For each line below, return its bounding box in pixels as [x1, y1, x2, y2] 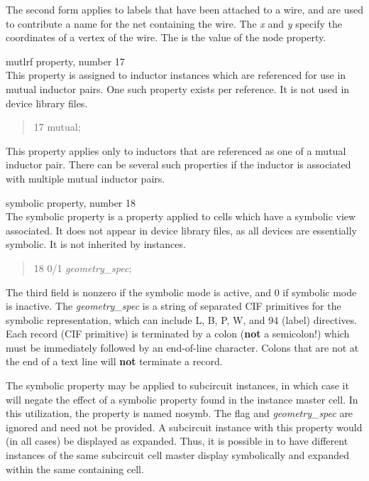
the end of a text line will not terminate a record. [6, 354, 223, 369]
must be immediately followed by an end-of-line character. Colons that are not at [6, 340, 359, 355]
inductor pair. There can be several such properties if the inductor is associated [6, 157, 351, 172]
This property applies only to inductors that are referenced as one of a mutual [6, 143, 346, 158]
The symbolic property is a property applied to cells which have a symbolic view [6, 209, 356, 224]
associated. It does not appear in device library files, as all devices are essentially [6, 222, 358, 237]
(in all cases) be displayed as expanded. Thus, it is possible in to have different [6, 433, 348, 448]
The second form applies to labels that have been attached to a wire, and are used [6, 2, 363, 16]
